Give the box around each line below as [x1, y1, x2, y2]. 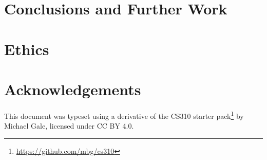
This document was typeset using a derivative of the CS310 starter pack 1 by [4, 109, 244, 121]
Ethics [4, 38, 49, 59]
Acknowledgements [4, 78, 141, 99]
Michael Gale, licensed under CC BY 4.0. [4, 120, 134, 131]
